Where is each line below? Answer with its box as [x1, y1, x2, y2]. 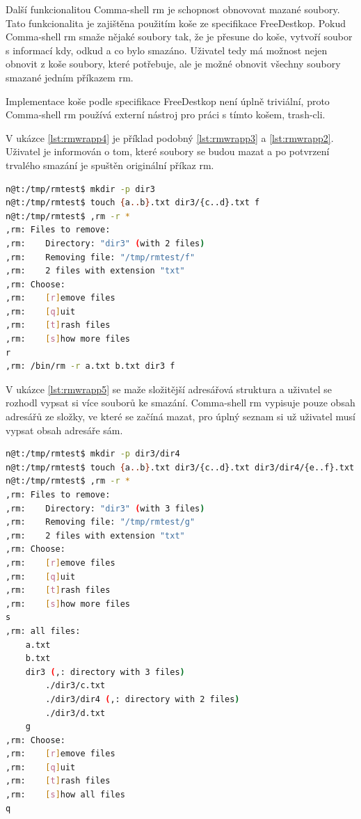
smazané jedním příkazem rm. [6, 70, 134, 84]
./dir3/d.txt [45, 708, 106, 718]
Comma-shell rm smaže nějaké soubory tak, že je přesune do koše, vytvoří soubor [6, 29, 353, 44]
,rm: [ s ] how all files [6, 790, 125, 800]
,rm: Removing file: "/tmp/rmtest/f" [6, 252, 195, 262]
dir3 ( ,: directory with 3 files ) [25, 667, 185, 677]
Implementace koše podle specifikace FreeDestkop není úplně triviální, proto [6, 93, 330, 108]
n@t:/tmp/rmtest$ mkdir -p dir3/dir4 [6, 449, 180, 459]
